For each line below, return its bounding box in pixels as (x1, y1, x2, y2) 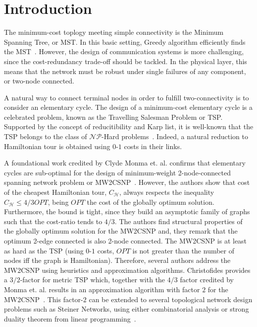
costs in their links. (124, 141, 182, 151)
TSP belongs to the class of (4, 131, 87, 142)
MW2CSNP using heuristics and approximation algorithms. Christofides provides (4, 264, 251, 275)
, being (48, 196, 69, 207)
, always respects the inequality (119, 187, 214, 197)
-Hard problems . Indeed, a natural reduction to (102, 131, 248, 142)
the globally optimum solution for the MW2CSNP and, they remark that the (4, 226, 238, 236)
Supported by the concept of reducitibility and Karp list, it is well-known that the (4, 121, 254, 132)
